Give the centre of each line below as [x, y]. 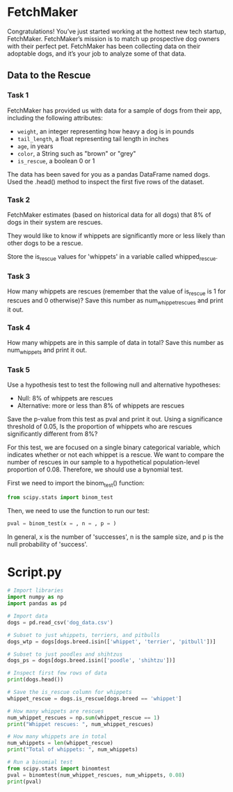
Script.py [35, 572]
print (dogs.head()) [35, 680]
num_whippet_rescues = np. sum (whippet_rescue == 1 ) [83, 718]
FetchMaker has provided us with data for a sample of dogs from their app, [115, 110]
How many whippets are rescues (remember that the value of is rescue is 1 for [116, 292]
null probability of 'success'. [48, 544]
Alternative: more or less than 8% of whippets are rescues [101, 405]
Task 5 [18, 369]
